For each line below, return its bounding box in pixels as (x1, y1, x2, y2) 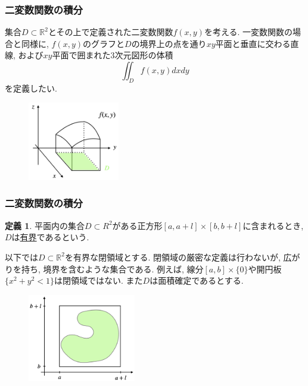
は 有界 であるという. (11, 231, 89, 243)
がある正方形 (112, 219, 163, 231)
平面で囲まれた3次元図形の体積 (52, 49, 173, 61)
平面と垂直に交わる (215, 37, 291, 49)
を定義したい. (5, 81, 57, 94)
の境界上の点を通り (131, 37, 207, 49)
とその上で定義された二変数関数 (48, 26, 173, 38)
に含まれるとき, (242, 219, 304, 231)
